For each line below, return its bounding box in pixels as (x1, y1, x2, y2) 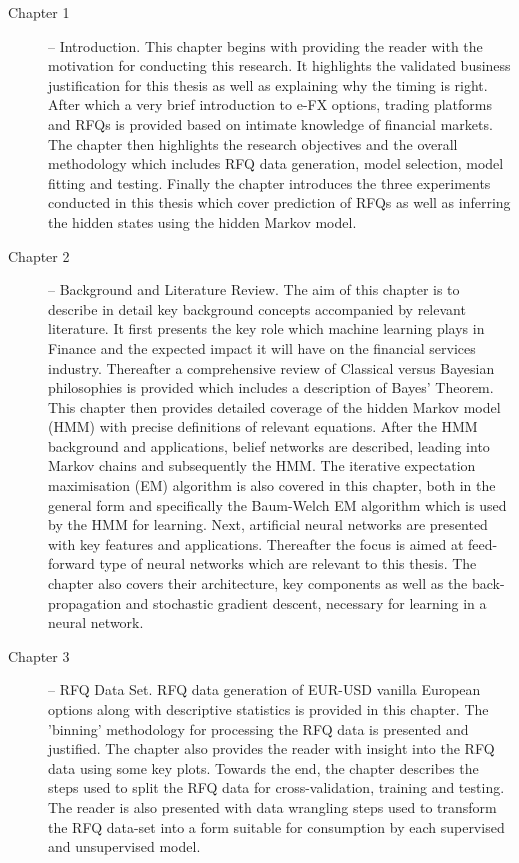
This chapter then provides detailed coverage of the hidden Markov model (48, 396, 501, 417)
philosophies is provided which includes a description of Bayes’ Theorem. (48, 377, 494, 398)
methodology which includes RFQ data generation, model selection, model (48, 153, 504, 174)
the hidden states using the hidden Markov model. (48, 211, 357, 232)
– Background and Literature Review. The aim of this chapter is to (48, 279, 460, 300)
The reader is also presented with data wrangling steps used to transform (48, 796, 497, 817)
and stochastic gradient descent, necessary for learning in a (125, 592, 487, 613)
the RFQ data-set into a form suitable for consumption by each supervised (48, 816, 505, 837)
